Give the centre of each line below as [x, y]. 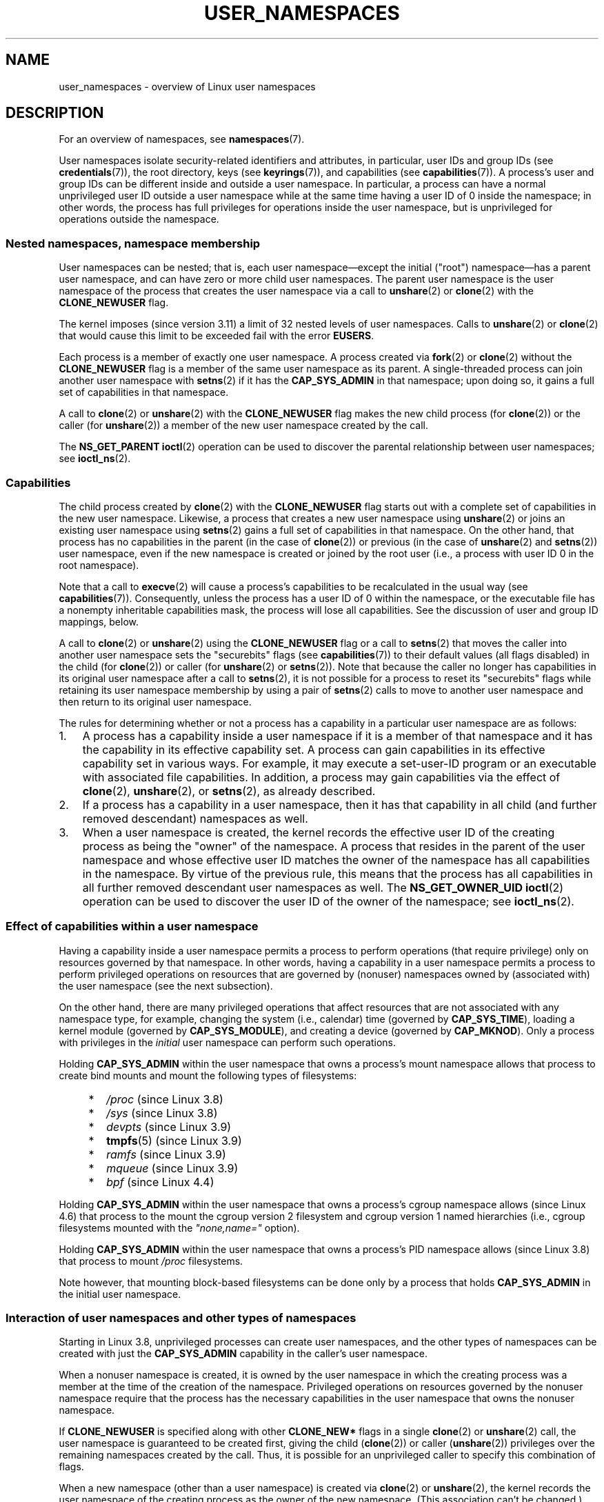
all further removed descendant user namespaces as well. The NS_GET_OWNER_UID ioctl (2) [323, 887]
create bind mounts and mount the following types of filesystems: [208, 1075]
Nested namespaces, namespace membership [133, 243]
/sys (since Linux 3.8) [162, 1113]
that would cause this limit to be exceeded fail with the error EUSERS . [217, 336]
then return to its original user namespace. [155, 701]
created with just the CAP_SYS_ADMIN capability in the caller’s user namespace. [243, 1354]
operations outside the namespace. [139, 219]
